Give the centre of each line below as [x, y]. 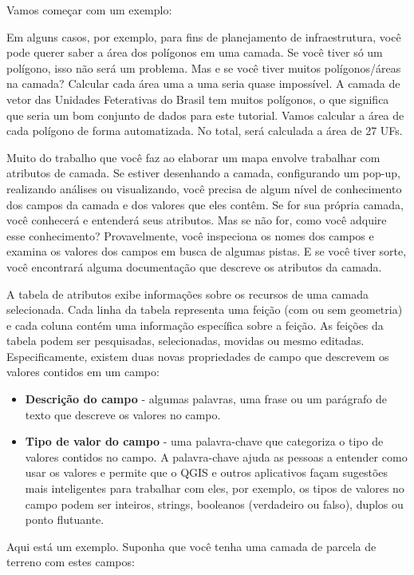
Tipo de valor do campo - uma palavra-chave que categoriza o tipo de [204, 441]
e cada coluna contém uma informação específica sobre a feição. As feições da [195, 325]
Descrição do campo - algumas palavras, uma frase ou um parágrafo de [206, 399]
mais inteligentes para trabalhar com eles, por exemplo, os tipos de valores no [215, 488]
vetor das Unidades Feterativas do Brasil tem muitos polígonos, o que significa [198, 99]
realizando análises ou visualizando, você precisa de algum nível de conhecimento [204, 188]
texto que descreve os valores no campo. [123, 414]
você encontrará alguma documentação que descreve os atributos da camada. [194, 266]
